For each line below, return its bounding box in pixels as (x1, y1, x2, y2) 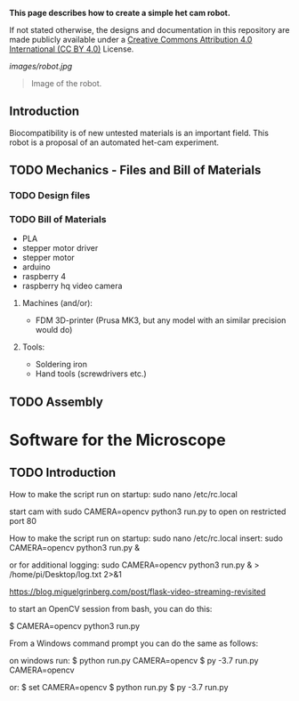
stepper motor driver (21, 243, 99, 254)
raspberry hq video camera (21, 280, 123, 292)
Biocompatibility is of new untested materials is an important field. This (9, 127, 270, 138)
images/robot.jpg (9, 61, 73, 71)
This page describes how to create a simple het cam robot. (9, 8, 231, 18)
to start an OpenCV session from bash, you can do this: (9, 603, 213, 614)
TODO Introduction (9, 465, 117, 480)
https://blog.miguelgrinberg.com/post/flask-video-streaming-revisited (9, 586, 266, 597)
